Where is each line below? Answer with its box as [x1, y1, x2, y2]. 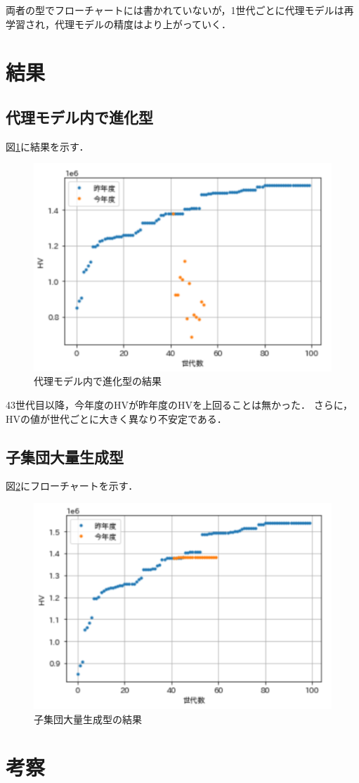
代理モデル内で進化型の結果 [34, 374, 162, 388]
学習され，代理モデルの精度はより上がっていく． [6, 16, 232, 31]
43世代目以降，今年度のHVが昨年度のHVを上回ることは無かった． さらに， [6, 397, 353, 412]
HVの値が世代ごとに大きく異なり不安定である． [6, 411, 227, 426]
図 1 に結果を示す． [6, 139, 89, 153]
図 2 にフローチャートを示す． [6, 478, 138, 493]
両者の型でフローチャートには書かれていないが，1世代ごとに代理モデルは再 [6, 3, 354, 17]
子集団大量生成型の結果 [34, 711, 142, 726]
